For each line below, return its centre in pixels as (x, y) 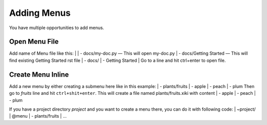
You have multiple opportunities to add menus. (57, 28)
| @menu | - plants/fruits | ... (38, 116)
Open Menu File (34, 42)
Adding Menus (40, 13)
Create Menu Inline (39, 74)
